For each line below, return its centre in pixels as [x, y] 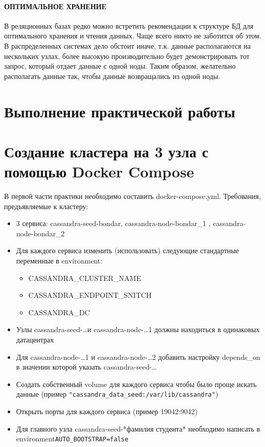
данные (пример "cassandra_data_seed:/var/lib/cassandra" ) [117, 394]
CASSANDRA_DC [59, 312]
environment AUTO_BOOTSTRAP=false [72, 439]
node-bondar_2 [40, 233]
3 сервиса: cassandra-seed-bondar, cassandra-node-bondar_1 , [113, 223]
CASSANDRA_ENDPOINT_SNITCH [90, 295]
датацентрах [35, 339]
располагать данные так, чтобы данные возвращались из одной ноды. [112, 76]
